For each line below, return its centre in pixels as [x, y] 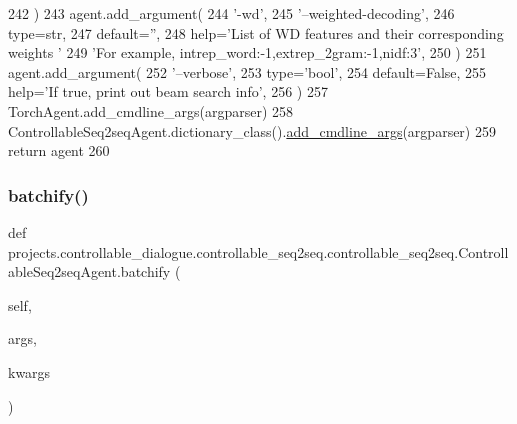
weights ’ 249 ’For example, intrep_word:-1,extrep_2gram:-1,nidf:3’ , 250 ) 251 [247, 52]
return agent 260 [59, 150]
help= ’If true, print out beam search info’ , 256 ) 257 [168, 91]
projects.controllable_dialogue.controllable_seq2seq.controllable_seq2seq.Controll [258, 251]
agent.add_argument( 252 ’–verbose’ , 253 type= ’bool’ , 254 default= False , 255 [247, 71]
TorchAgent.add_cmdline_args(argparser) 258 [151, 110]
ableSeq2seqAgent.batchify [89, 271]
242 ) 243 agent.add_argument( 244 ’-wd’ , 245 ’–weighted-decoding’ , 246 [231, 13]
